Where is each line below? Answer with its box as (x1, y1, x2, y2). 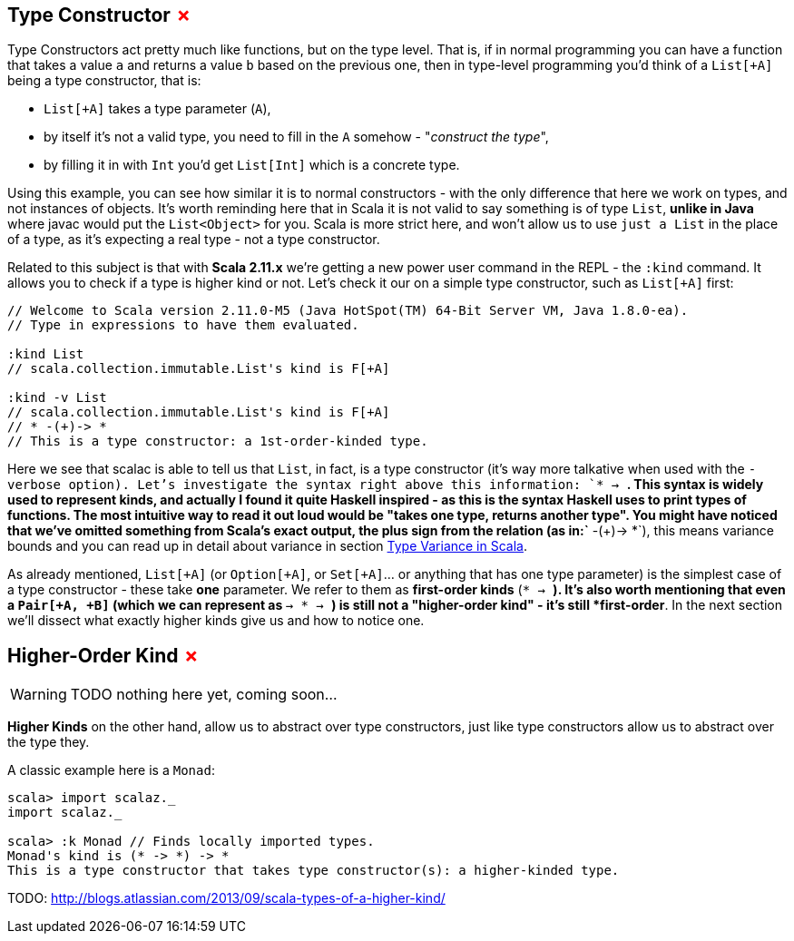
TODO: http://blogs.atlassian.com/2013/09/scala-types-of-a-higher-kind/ (7, 890, 446, 907)
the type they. (7, 734, 90, 750)
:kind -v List (7, 390, 107, 406)
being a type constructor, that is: (7, 73, 201, 89)
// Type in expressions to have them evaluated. (7, 318, 359, 333)
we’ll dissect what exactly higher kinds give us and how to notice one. (7, 613, 425, 629)
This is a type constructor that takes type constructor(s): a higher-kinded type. (7, 863, 620, 878)
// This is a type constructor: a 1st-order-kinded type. (7, 434, 428, 449)
